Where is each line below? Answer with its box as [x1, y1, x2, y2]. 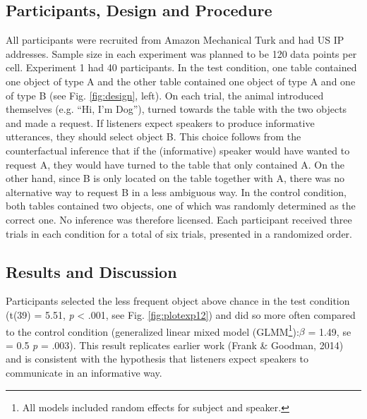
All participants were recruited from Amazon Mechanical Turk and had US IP [6, 32, 344, 47]
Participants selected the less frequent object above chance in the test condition [6, 293, 350, 308]
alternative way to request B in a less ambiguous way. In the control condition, [6, 184, 347, 199]
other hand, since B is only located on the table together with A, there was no [6, 171, 345, 186]
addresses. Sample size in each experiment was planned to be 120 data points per [6, 46, 357, 61]
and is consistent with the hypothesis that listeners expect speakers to [6, 351, 308, 366]
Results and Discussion [6, 260, 177, 282]
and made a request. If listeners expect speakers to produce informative [6, 115, 315, 130]
